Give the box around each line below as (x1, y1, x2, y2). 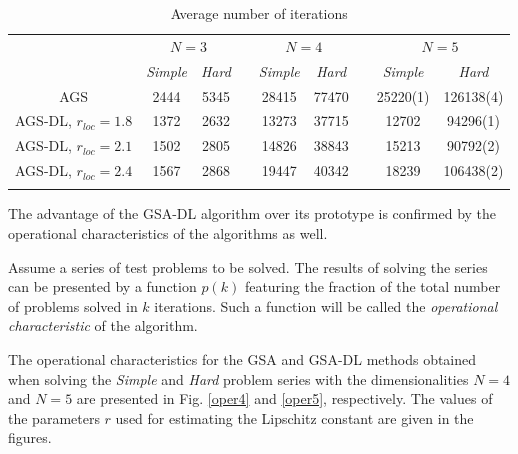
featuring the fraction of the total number (244, 276, 501, 297)
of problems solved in (8, 295, 138, 316)
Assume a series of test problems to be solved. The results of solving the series (8, 256, 488, 277)
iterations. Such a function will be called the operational (154, 295, 498, 316)
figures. (8, 427, 52, 448)
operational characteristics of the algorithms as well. (8, 223, 328, 243)
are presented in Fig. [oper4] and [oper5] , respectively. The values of (76, 388, 493, 409)
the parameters (8, 407, 100, 428)
